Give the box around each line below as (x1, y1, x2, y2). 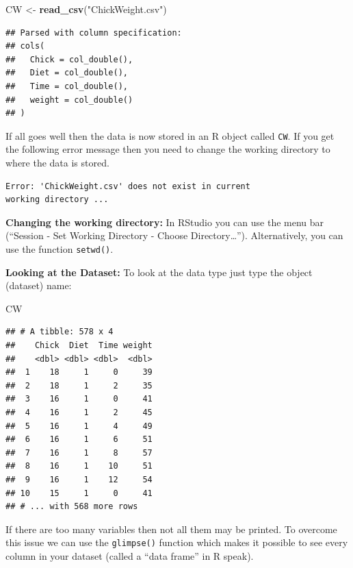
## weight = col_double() (5, 95, 133, 105)
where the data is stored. (5, 156, 109, 169)
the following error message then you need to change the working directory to (5, 142, 330, 156)
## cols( (5, 41, 45, 51)
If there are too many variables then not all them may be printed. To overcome (5, 521, 337, 536)
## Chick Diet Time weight (5, 341, 153, 350)
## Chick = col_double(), (5, 54, 133, 64)
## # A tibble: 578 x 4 (5, 327, 114, 337)
